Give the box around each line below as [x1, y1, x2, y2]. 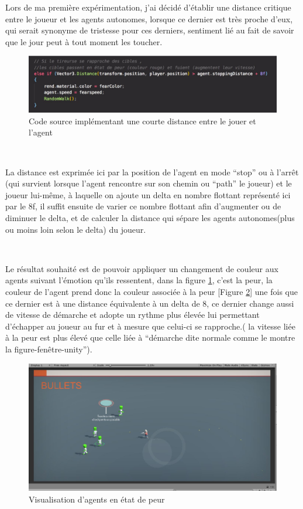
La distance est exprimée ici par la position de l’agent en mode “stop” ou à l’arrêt [5, 165, 299, 178]
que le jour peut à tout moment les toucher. [5, 35, 163, 47]
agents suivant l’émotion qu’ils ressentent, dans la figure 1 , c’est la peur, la [5, 274, 273, 286]
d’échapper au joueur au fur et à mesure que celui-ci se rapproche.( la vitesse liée [5, 320, 295, 332]
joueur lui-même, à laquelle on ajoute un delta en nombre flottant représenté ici [5, 188, 291, 201]
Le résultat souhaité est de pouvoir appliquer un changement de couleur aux [5, 262, 278, 274]
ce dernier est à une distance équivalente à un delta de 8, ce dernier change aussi [5, 297, 294, 309]
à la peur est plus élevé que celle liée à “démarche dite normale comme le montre [5, 331, 295, 344]
